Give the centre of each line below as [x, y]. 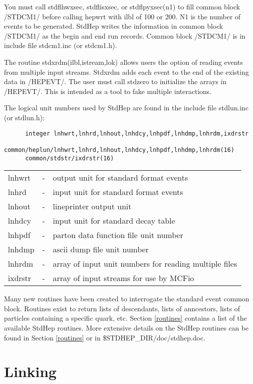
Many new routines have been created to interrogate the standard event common [127, 299]
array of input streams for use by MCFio [123, 278]
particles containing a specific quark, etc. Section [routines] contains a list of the [126, 318]
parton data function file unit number [118, 235]
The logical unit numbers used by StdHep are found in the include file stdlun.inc [126, 108]
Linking [30, 371]
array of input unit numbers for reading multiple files [145, 264]
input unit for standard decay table [114, 221]
